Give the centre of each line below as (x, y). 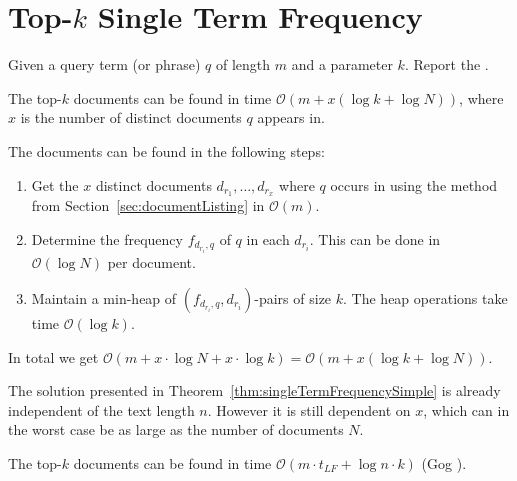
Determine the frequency (107, 238)
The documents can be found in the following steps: (166, 150)
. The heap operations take (425, 298)
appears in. (291, 117)
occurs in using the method (414, 184)
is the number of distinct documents (131, 117)
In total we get (53, 356)
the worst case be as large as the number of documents (176, 429)
